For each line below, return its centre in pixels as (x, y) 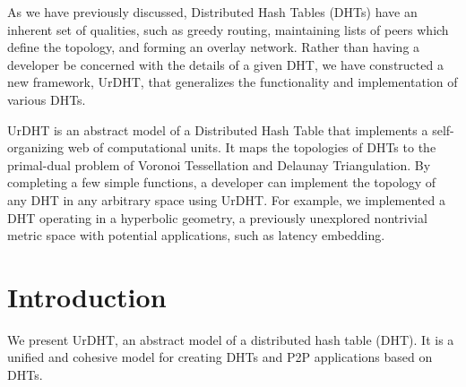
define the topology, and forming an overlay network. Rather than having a (214, 47)
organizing (36, 147)
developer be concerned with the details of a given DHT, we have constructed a (225, 64)
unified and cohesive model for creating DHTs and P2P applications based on (220, 357)
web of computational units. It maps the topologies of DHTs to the (252, 147)
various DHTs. (47, 99)
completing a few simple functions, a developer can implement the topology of (222, 182)
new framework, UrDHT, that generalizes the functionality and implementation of (233, 82)
